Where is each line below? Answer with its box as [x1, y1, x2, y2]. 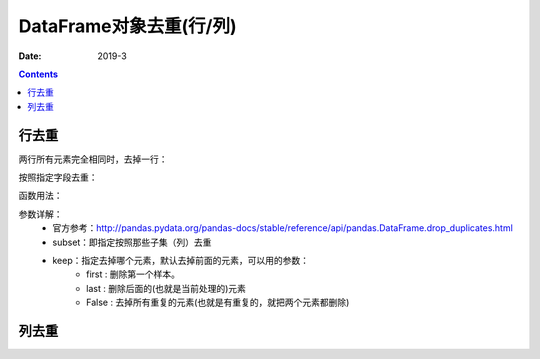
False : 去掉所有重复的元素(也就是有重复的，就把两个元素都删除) [86, 296, 350, 309]
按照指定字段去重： [18, 171, 98, 184]
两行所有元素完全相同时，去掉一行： [18, 153, 168, 165]
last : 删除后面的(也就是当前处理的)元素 [86, 282, 247, 294]
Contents [18, 68, 59, 80]
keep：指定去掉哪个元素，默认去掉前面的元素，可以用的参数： [52, 254, 310, 266]
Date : [18, 50, 42, 62]
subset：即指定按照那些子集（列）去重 [52, 236, 212, 248]
